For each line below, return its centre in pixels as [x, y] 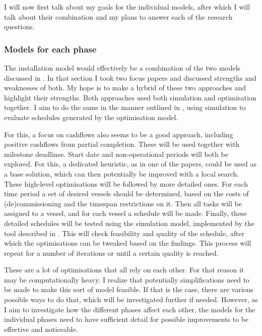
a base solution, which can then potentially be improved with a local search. [122, 173]
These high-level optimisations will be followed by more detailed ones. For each [126, 183]
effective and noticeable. [41, 329]
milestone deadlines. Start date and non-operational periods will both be [116, 154]
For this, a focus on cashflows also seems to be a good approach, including [119, 134]
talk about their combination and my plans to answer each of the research [118, 16]
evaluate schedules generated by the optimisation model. [91, 117]
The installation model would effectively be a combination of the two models [122, 68]
